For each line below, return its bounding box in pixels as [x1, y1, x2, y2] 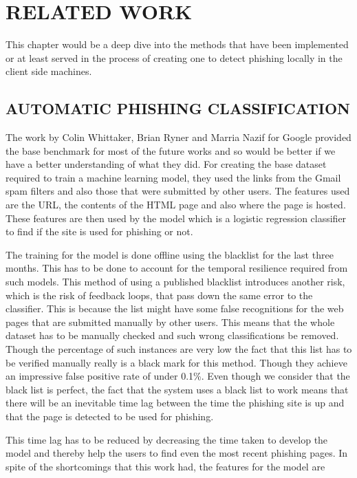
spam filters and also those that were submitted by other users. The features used [6, 184, 350, 198]
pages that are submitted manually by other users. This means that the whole [6, 314, 335, 329]
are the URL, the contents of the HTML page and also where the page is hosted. [6, 197, 346, 212]
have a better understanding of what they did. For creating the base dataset [6, 157, 327, 171]
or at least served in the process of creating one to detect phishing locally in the [6, 50, 343, 65]
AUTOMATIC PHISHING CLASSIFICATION [6, 98, 350, 119]
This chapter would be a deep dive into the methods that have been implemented [6, 37, 349, 52]
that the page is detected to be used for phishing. [6, 409, 214, 423]
